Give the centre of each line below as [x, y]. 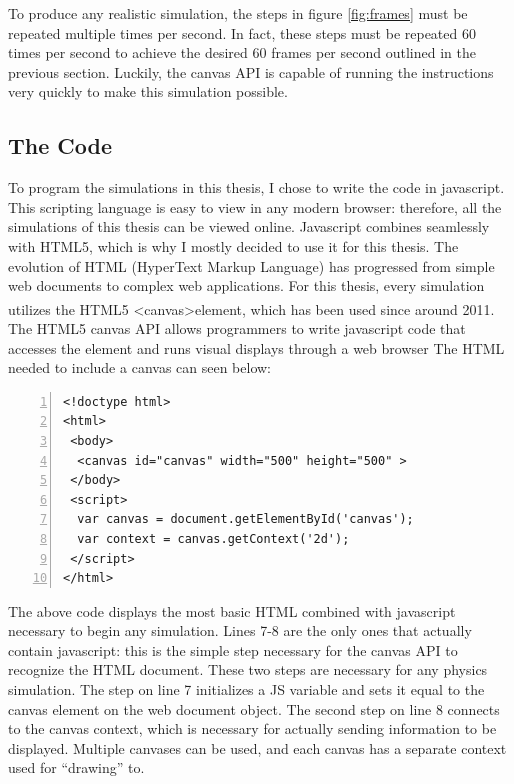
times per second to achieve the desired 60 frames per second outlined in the [242, 52]
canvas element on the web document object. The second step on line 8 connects [254, 708]
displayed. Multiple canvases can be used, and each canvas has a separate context [257, 747]
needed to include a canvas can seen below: [140, 367]
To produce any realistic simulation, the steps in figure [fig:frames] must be [238, 13]
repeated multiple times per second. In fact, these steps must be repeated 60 [242, 32]
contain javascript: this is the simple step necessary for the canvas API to [233, 649]
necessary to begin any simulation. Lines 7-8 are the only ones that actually [240, 630]
